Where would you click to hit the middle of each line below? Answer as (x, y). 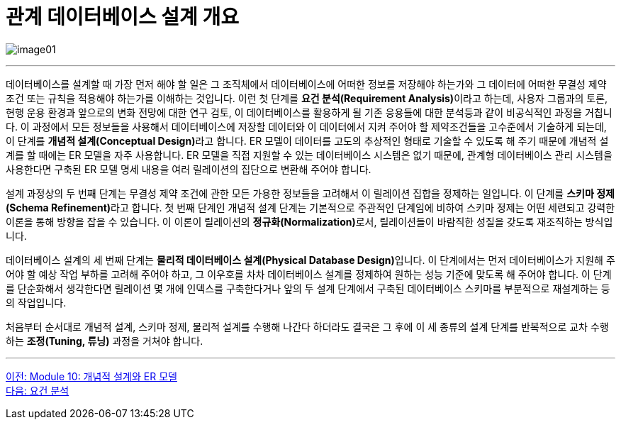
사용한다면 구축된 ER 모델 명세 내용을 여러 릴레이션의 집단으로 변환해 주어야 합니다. (189, 169)
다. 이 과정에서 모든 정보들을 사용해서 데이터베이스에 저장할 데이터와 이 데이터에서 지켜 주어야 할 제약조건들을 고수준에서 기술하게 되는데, (306, 126)
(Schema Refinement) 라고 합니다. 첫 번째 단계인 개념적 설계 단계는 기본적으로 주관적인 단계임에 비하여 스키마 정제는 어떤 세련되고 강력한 (310, 207)
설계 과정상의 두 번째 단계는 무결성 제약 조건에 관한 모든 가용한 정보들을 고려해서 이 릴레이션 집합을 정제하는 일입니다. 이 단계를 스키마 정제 (310, 193)
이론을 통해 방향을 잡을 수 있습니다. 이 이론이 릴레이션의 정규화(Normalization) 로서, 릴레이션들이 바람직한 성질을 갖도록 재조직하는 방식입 (309, 221)
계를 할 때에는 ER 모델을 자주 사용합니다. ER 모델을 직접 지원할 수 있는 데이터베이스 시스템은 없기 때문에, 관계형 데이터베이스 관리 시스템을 (309, 155)
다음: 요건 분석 (38, 390)
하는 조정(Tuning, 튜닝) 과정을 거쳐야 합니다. (105, 341)
